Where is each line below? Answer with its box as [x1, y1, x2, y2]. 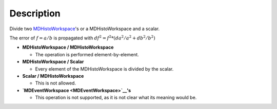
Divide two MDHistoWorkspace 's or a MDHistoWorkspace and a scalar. [9, 26, 160, 32]
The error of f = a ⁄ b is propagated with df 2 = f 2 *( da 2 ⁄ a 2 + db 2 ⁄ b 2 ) [9, 34, 156, 41]
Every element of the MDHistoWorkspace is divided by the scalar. [35, 66, 174, 72]
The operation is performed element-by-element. [35, 51, 140, 57]
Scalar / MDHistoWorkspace [22, 73, 84, 79]
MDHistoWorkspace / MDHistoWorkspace [22, 44, 114, 51]
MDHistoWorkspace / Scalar [22, 59, 84, 65]
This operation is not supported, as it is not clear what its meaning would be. [35, 95, 197, 101]
